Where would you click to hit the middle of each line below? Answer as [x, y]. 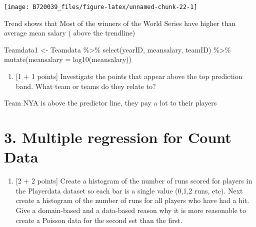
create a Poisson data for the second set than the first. [99, 220]
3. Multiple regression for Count [118, 137]
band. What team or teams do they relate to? [86, 86]
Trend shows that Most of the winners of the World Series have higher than [120, 23]
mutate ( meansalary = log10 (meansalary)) [68, 59]
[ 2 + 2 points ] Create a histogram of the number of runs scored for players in [134, 181]
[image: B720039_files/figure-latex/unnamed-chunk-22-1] [101, 7]
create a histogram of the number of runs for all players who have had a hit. [132, 200]
